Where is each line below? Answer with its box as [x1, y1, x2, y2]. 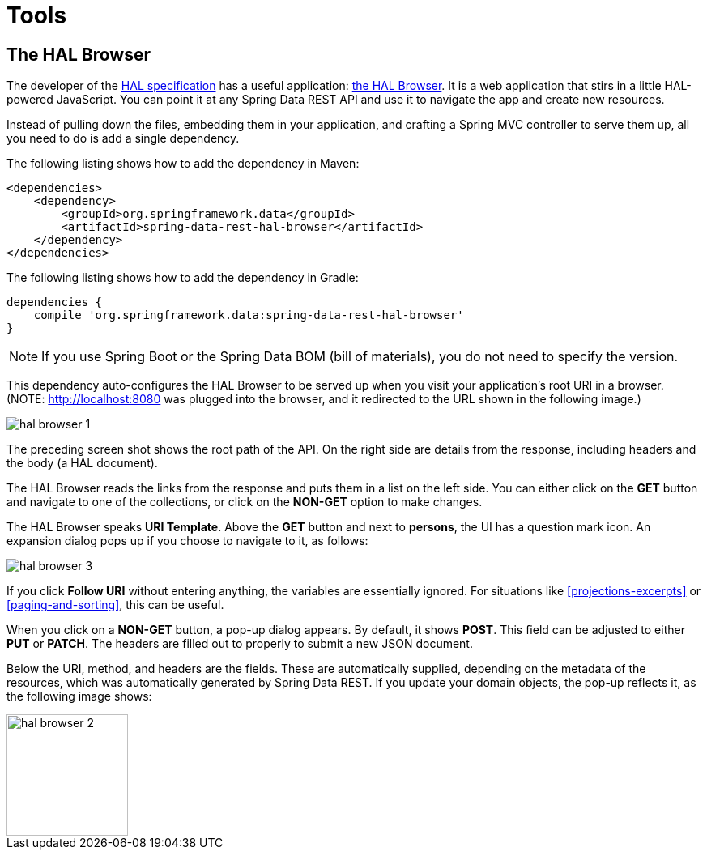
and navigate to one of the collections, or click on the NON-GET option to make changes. [6, 495, 483, 509]
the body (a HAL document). [6, 456, 158, 471]
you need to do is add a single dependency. [6, 131, 240, 146]
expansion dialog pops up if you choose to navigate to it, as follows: [6, 534, 368, 548]
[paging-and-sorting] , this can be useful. [6, 598, 224, 612]
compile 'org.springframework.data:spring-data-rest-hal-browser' [33, 309, 464, 322]
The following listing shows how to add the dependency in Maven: [6, 156, 360, 171]
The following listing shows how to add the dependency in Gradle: [6, 270, 359, 285]
